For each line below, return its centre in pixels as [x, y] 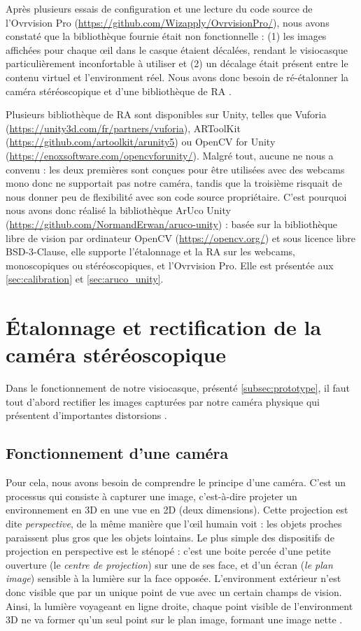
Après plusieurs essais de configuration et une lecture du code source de [159, 8]
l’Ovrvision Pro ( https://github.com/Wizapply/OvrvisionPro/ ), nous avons [168, 22]
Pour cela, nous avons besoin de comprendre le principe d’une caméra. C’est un [176, 482]
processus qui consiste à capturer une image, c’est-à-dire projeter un [151, 496]
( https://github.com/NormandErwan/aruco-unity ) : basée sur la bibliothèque [171, 224]
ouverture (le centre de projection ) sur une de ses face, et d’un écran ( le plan [169, 564]
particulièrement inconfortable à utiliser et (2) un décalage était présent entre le [177, 63]
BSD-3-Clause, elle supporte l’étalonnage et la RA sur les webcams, [150, 251]
